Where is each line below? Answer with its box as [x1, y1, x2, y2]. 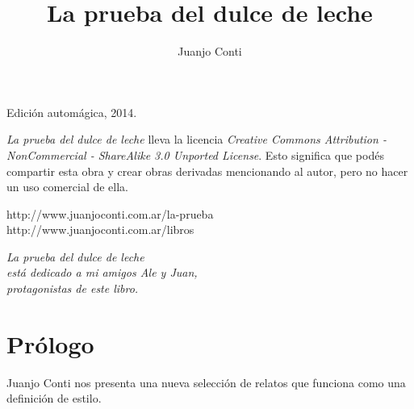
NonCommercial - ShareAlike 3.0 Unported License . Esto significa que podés [6, 146, 384, 163]
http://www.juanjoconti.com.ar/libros [6, 221, 194, 238]
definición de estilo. [6, 390, 102, 407]
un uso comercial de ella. [6, 178, 128, 195]
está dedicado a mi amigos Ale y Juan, [6, 264, 198, 281]
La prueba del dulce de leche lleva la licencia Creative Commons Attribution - [6, 131, 387, 148]
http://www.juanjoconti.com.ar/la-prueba [6, 205, 214, 222]
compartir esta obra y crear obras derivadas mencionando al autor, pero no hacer [6, 162, 408, 179]
